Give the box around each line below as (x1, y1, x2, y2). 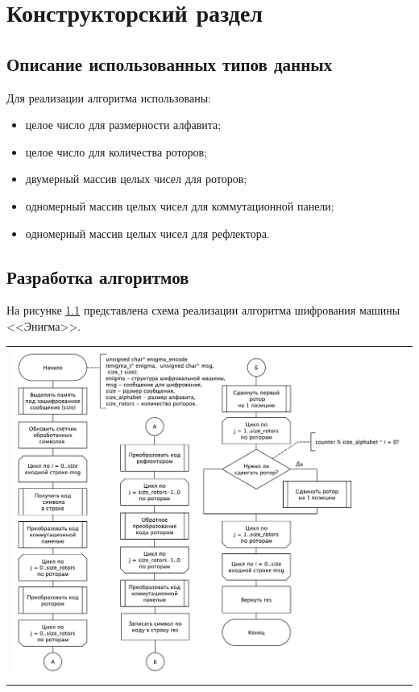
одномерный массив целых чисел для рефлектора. (25, 224, 270, 241)
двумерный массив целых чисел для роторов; (25, 170, 247, 187)
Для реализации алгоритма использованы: (6, 89, 211, 106)
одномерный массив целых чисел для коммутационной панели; (25, 197, 334, 214)
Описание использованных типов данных (6, 51, 333, 76)
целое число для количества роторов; (25, 143, 208, 160)
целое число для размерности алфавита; (25, 116, 222, 133)
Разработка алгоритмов (6, 264, 189, 289)
